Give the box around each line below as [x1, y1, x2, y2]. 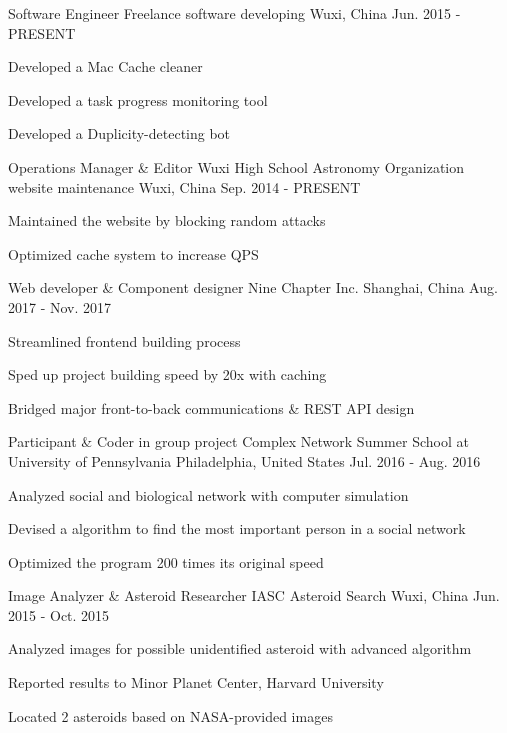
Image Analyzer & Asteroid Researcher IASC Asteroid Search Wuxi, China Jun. [8, 585, 500, 606]
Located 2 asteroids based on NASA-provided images [8, 705, 333, 726]
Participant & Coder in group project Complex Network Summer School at [8, 431, 469, 452]
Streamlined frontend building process [8, 330, 241, 351]
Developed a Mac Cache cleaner [8, 56, 203, 77]
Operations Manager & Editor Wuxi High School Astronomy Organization [8, 156, 465, 177]
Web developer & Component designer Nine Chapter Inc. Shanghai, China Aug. [8, 277, 498, 298]
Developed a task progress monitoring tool [8, 89, 268, 110]
